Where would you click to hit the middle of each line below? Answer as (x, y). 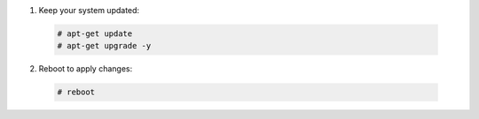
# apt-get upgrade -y (104, 46)
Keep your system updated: (89, 10)
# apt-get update (95, 33)
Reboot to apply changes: (86, 69)
